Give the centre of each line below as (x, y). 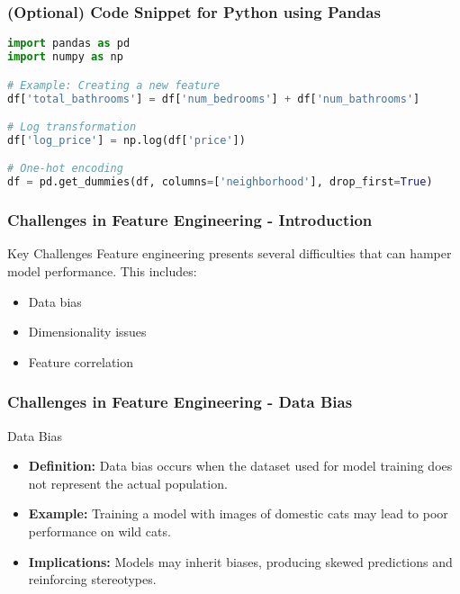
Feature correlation (81, 361)
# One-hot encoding (65, 169)
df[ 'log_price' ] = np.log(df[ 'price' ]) (126, 140)
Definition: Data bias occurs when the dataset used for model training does (240, 466)
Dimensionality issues (87, 332)
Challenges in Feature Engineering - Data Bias (180, 402)
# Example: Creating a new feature (114, 85)
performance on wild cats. (99, 531)
